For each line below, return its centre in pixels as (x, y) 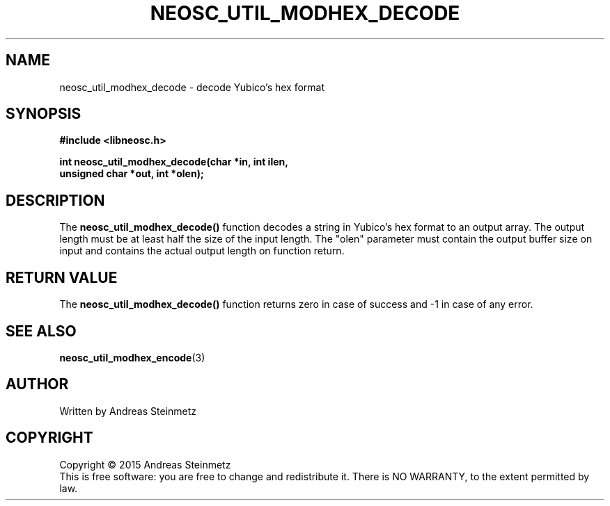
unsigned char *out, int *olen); (132, 174)
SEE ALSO (41, 331)
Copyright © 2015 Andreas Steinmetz (145, 464)
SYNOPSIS (44, 114)
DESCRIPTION (55, 200)
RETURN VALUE (62, 277)
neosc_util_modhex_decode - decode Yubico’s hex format (192, 87)
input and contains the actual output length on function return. (202, 251)
